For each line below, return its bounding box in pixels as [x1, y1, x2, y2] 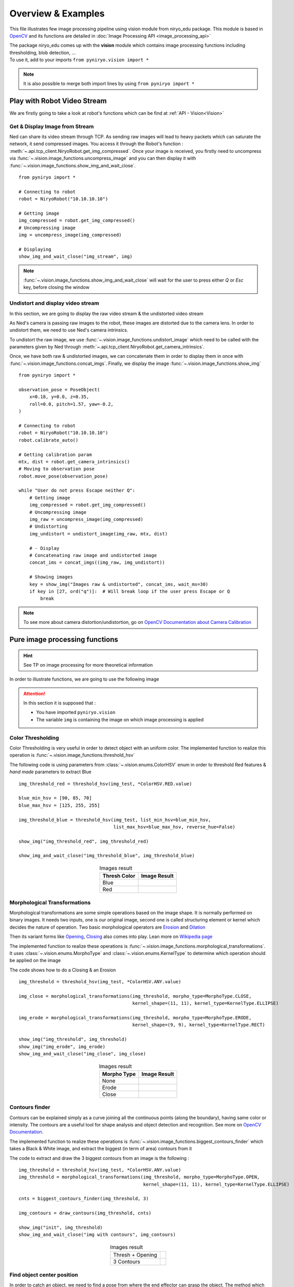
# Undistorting [29, 524, 68, 530]
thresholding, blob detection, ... [9, 49, 76, 56]
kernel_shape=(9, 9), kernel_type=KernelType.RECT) [132, 1022, 266, 1028]
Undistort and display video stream [9, 300, 100, 307]
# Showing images [29, 574, 73, 580]
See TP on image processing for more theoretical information [23, 662, 153, 668]
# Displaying [19, 246, 51, 252]
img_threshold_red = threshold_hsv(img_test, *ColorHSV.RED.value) [19, 780, 192, 787]
